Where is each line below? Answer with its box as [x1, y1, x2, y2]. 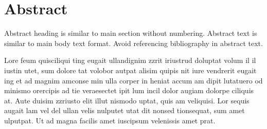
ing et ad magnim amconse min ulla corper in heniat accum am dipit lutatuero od [4, 75, 263, 85]
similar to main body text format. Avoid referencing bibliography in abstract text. [4, 37, 263, 48]
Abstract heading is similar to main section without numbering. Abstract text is [4, 28, 257, 38]
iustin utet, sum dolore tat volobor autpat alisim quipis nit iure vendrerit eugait [4, 64, 257, 75]
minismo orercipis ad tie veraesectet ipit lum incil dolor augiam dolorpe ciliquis [4, 85, 254, 96]
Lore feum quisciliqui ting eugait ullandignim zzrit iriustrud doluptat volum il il [4, 55, 256, 66]
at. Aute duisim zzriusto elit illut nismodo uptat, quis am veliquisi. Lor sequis [4, 95, 250, 105]
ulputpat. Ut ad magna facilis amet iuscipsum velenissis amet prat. [4, 115, 216, 125]
